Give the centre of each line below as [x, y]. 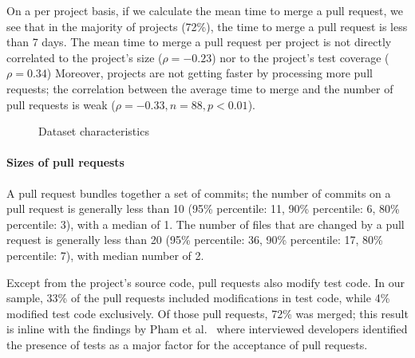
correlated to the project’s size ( [85, 57]
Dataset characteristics [94, 131]
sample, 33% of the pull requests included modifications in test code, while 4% [198, 298]
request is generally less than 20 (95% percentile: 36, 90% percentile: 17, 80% [195, 240]
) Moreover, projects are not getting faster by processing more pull [209, 73]
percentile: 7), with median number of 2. [105, 255]
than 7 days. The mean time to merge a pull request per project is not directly [199, 42]
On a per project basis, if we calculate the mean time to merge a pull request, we [205, 10]
